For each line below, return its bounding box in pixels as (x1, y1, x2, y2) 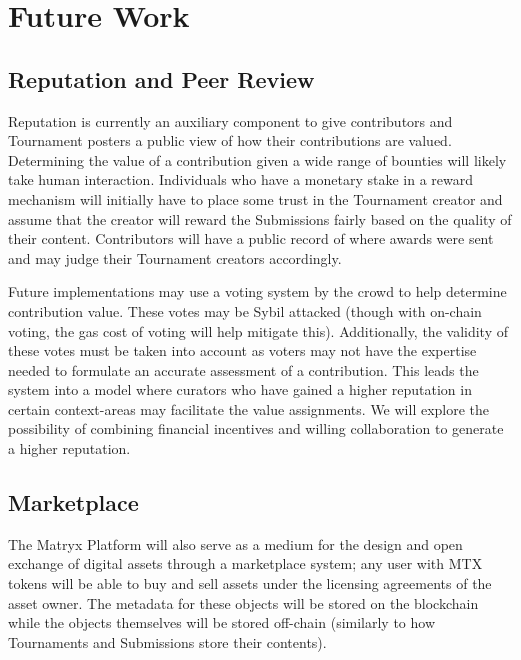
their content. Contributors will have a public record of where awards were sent (8, 228, 494, 249)
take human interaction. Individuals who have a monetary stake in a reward (8, 169, 474, 190)
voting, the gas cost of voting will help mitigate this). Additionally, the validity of (8, 320, 508, 341)
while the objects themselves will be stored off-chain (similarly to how (8, 612, 436, 633)
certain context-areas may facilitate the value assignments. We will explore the (8, 398, 490, 419)
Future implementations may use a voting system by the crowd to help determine (8, 281, 507, 302)
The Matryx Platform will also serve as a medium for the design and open (8, 533, 463, 554)
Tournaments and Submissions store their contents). (8, 631, 327, 652)
